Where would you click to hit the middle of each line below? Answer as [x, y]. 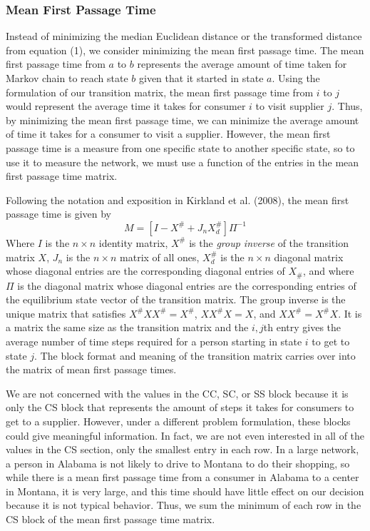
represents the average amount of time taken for [242, 64]
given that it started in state [201, 78]
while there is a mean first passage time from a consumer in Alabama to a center [183, 477]
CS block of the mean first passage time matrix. [111, 519]
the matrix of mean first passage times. [91, 369]
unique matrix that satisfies [66, 313]
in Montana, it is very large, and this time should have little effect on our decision [185, 491]
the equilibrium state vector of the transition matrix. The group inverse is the [176, 299]
